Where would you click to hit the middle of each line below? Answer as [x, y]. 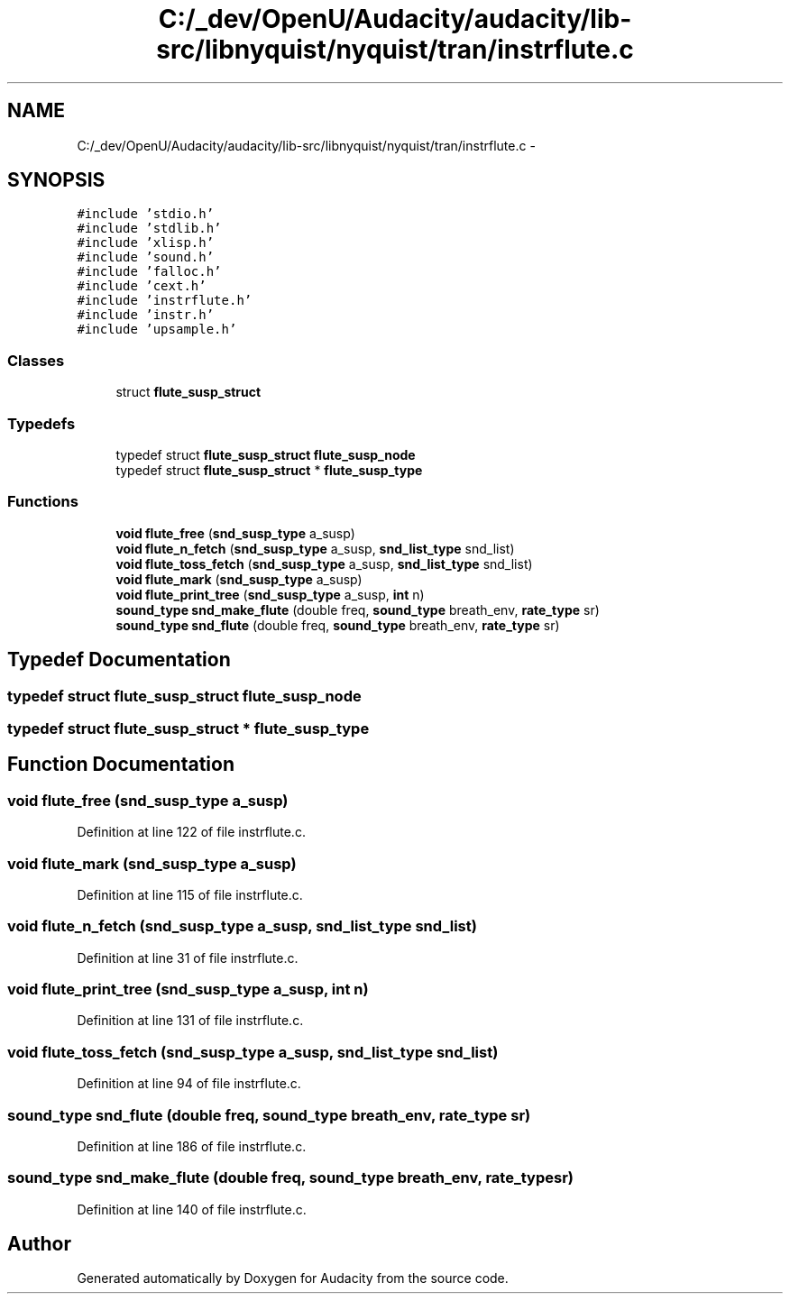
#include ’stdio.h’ [146, 214]
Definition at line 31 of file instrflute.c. [188, 957]
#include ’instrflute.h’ [165, 301]
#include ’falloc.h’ [149, 272]
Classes [36, 360]
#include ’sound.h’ [146, 257]
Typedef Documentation [119, 660]
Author [39, 1244]
